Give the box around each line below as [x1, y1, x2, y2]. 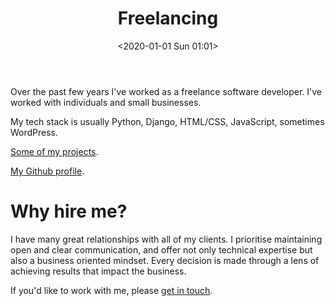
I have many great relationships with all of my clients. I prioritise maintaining [10, 233, 323, 245]
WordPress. [10, 126, 59, 138]
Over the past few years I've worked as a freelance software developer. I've [10, 85, 323, 97]
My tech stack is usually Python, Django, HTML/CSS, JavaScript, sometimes [10, 115, 325, 127]
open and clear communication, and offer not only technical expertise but [10, 243, 313, 256]
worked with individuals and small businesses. [10, 96, 202, 108]
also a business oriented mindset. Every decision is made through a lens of [10, 254, 320, 266]
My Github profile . [10, 165, 85, 177]
